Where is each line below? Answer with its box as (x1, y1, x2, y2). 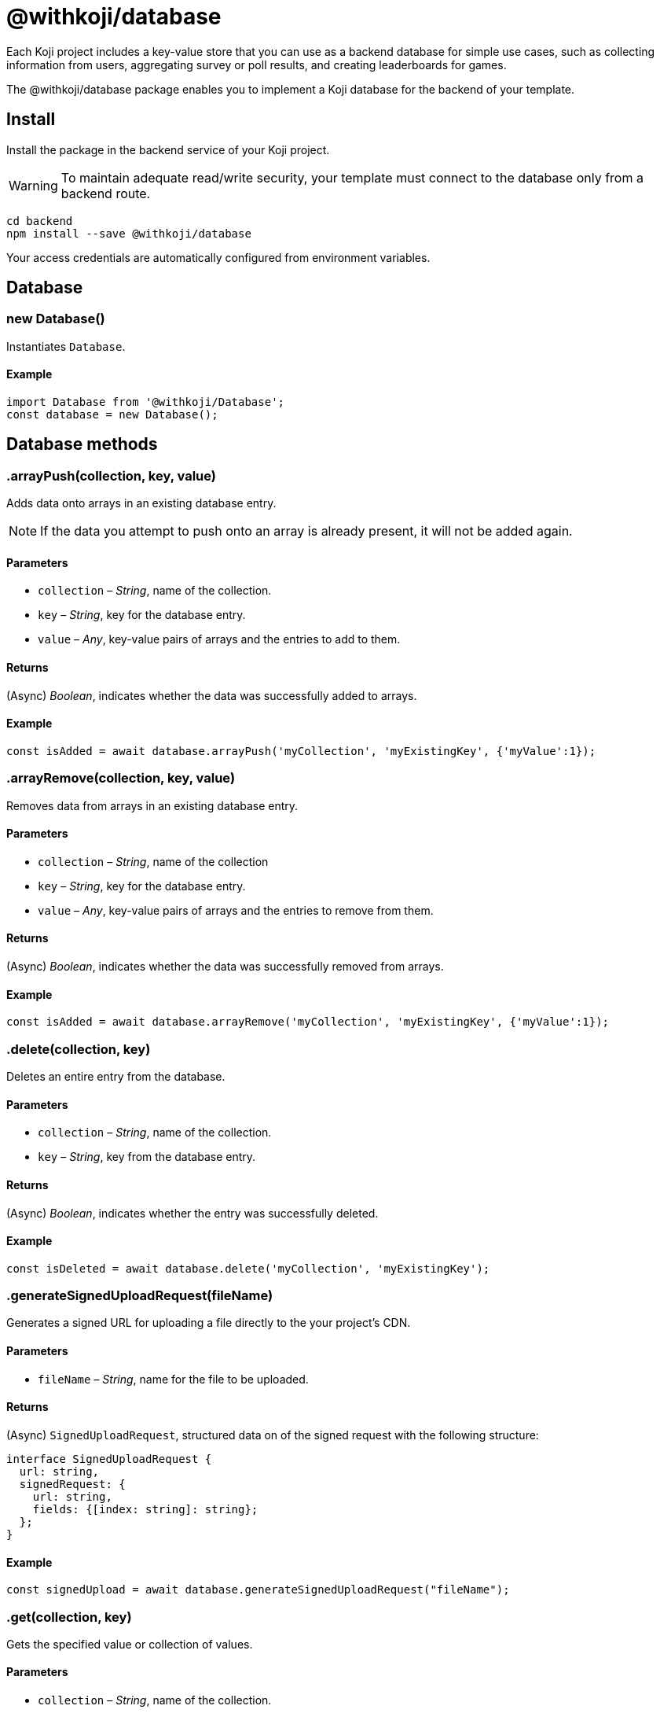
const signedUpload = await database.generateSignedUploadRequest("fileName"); (6, 1583, 510, 1597)
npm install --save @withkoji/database (6, 227, 251, 240)
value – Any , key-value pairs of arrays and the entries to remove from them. (38, 903, 434, 917)
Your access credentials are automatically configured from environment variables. (6, 250, 431, 264)
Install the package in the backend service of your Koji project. (6, 142, 330, 157)
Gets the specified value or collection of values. (6, 1637, 253, 1651)
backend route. (60, 185, 151, 201)
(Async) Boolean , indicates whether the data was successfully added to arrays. (6, 688, 417, 702)
